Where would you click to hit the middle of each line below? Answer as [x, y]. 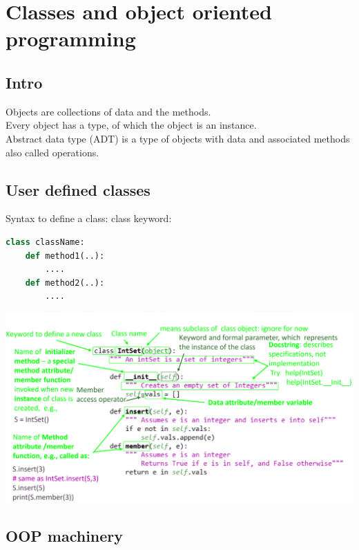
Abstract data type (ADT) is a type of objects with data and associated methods [178, 138]
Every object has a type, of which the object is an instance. [131, 125]
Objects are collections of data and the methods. [108, 111]
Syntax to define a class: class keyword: [89, 218]
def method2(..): [65, 283]
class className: [45, 242]
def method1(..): [65, 256]
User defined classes [78, 189]
